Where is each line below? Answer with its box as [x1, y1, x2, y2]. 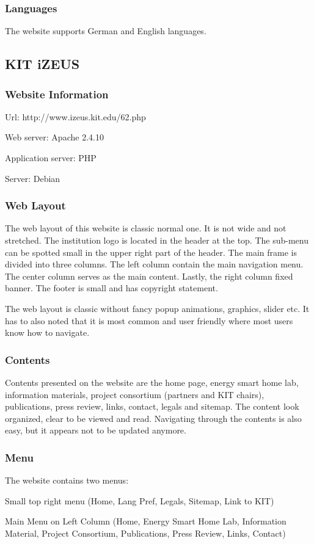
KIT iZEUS [5, 54, 80, 73]
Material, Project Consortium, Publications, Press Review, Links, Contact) [5, 526, 286, 539]
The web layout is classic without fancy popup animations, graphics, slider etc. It [5, 302, 310, 314]
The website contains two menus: [5, 474, 129, 487]
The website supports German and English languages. [5, 24, 206, 37]
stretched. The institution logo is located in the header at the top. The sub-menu [5, 234, 309, 246]
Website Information [5, 86, 109, 101]
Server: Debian [5, 172, 60, 184]
